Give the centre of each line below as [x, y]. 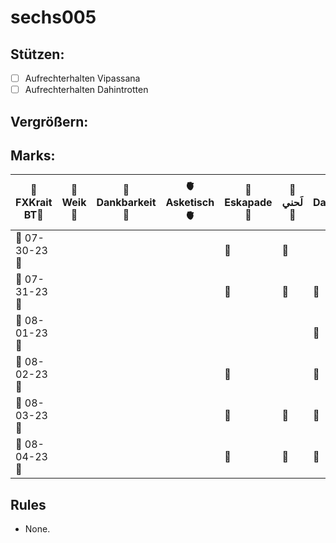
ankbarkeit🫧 [126, 203]
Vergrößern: [49, 121]
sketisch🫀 [190, 203]
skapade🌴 [248, 203]
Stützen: [37, 54]
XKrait [34, 203]
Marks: [33, 155]
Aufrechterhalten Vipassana [82, 78]
